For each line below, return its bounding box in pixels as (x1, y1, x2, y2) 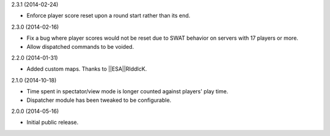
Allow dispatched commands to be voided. (26, 43, 134, 50)
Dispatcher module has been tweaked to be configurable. (26, 96, 172, 104)
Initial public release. (26, 119, 79, 126)
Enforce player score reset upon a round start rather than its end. (26, 12, 191, 20)
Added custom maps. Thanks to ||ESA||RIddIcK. (26, 65, 147, 73)
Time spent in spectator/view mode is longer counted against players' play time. (26, 88, 229, 95)
